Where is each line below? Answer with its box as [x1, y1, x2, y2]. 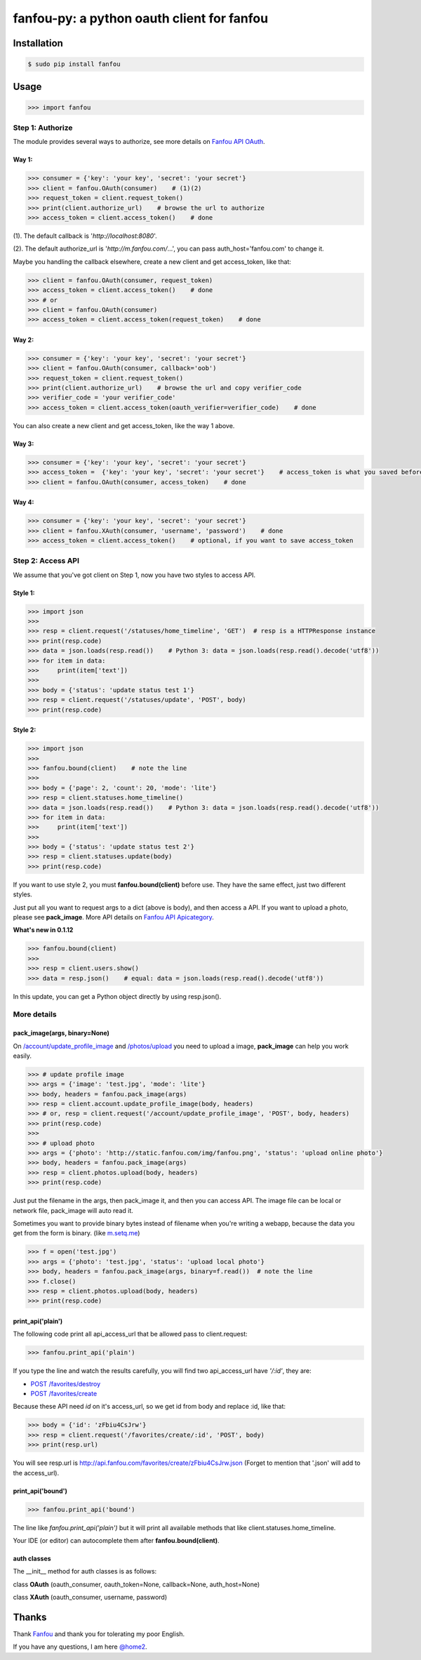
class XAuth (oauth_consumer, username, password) [13, 1593, 168, 1602]
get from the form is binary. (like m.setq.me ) [13, 1229, 140, 1237]
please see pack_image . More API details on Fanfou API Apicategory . [13, 913, 214, 922]
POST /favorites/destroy [30, 1379, 101, 1388]
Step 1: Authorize [13, 123, 73, 133]
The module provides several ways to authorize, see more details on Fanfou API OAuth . [13, 138, 266, 146]
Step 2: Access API [13, 556, 80, 566]
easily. [13, 1051, 32, 1060]
